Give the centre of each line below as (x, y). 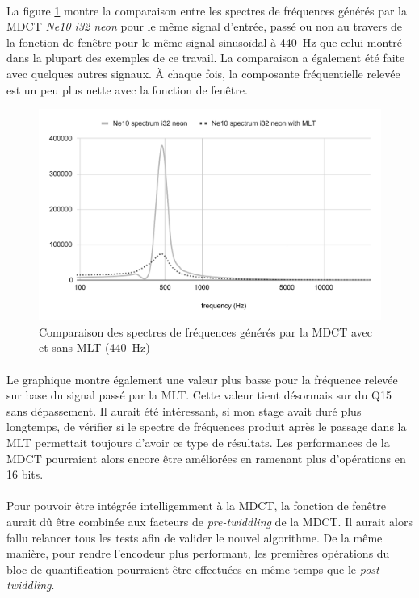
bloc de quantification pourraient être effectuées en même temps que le (182, 569)
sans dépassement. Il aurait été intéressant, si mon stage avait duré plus (184, 410)
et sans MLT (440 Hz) (94, 347)
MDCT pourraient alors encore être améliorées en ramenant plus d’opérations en (206, 458)
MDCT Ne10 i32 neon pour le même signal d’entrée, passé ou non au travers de (204, 26)
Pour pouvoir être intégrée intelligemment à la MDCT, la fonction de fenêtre (196, 506)
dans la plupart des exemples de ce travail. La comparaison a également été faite (206, 58)
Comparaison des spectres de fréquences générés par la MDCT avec (205, 331)
